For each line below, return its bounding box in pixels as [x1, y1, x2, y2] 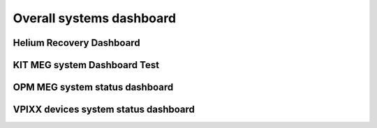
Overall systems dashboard [13, 10, 177, 26]
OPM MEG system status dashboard [13, 81, 174, 93]
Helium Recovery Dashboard [13, 37, 140, 49]
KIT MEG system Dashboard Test [13, 59, 160, 71]
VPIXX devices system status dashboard [13, 104, 195, 115]
